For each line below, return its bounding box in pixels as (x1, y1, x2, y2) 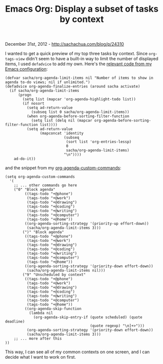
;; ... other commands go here (14, 183, 77, 188)
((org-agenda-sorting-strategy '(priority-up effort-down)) (24, 221, 149, 226)
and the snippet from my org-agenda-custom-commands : (5, 165, 122, 171)
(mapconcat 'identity (39, 131, 84, 136)
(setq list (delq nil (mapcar (31, 118, 92, 123)
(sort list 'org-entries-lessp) (66, 140, 132, 145)
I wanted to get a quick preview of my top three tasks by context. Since (5, 51, 148, 56)
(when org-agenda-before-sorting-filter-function (26, 114, 130, 119)
